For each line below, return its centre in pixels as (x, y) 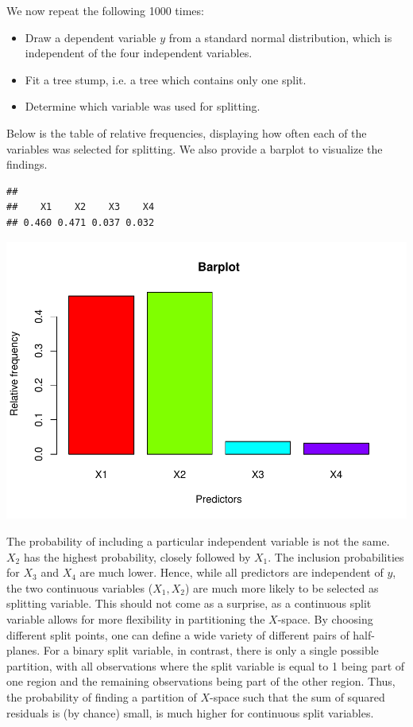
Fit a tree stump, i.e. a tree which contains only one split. (166, 79)
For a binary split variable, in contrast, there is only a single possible (211, 650)
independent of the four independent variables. (139, 53)
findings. (27, 164)
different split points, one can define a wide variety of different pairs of (178, 634)
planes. (23, 650)
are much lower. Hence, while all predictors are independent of (232, 572)
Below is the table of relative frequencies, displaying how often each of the (187, 132)
